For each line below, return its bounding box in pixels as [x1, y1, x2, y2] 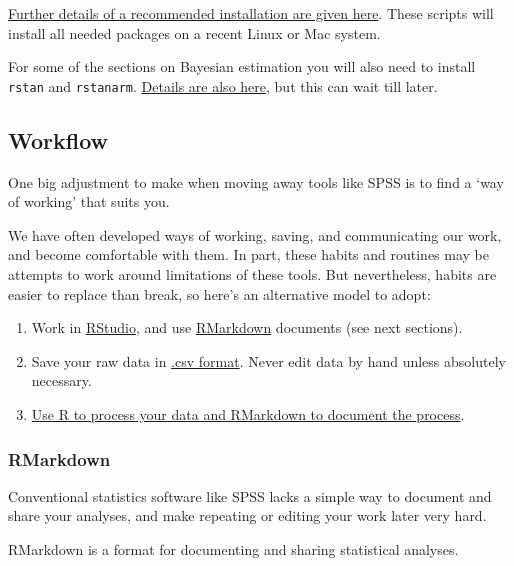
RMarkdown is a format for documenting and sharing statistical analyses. [8, 538, 459, 559]
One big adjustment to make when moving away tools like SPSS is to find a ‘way [8, 171, 504, 192]
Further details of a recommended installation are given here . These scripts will [8, 3, 494, 23]
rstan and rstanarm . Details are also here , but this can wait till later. [8, 75, 438, 96]
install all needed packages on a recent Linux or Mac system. [8, 22, 381, 43]
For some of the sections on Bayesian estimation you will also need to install [8, 56, 476, 77]
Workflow [8, 124, 109, 155]
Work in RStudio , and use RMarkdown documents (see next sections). [31, 317, 463, 338]
